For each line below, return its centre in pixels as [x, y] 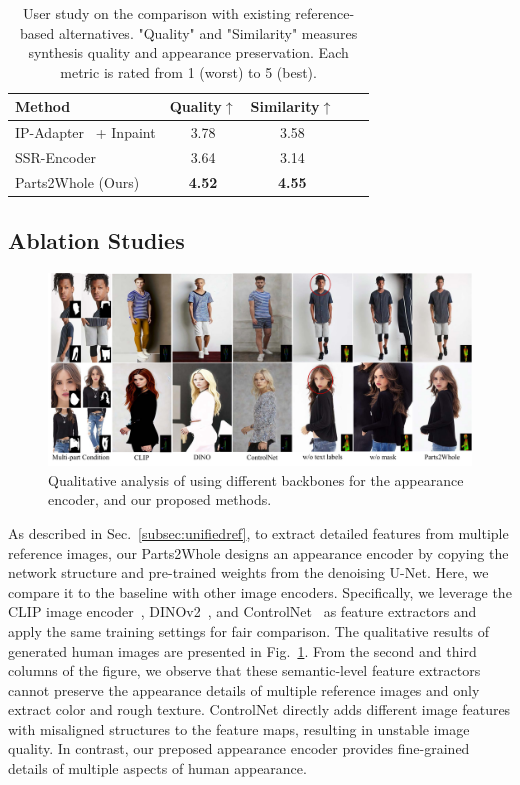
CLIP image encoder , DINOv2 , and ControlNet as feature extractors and [242, 611]
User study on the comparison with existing [157, 13]
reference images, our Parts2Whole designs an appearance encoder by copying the [258, 552]
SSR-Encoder [55, 157]
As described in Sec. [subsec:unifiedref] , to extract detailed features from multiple [258, 532]
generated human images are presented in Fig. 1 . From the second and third [242, 650]
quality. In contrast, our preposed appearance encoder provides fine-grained [239, 748]
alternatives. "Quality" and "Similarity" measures [208, 32]
